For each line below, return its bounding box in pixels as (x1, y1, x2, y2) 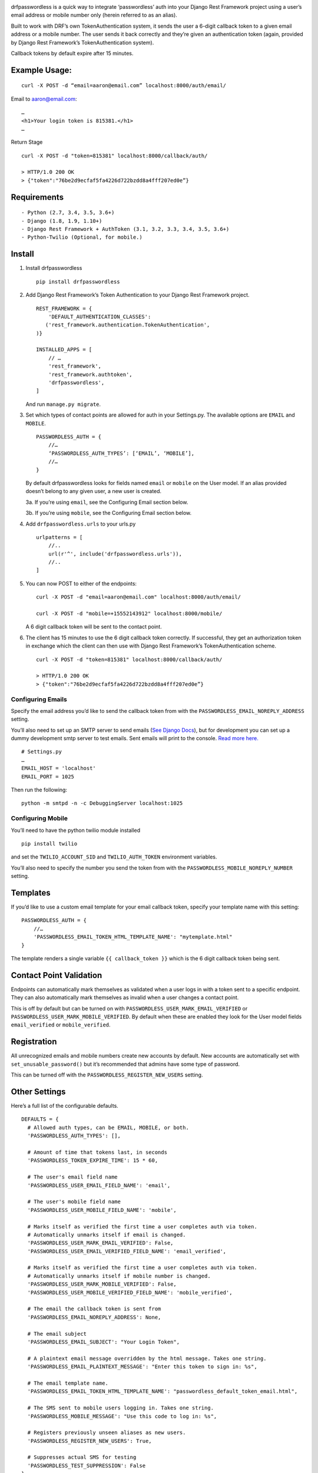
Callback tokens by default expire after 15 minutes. (11, 49, 134, 57)
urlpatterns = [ (36, 534, 83, 540)
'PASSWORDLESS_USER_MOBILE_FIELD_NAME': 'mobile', (27, 1207, 177, 1213)
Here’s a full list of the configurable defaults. (11, 1102, 119, 1109)
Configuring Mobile (11, 814, 68, 823)
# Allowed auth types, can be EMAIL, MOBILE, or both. (27, 1124, 190, 1131)
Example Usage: (11, 65, 72, 75)
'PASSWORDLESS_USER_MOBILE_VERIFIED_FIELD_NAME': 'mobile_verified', (27, 1289, 233, 1296)
